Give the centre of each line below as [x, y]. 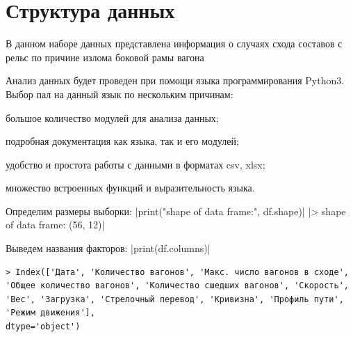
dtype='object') [43, 327]
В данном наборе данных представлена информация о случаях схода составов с [174, 44]
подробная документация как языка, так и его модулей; [122, 141]
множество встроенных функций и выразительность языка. [130, 188]
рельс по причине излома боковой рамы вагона [105, 57]
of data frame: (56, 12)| [55, 225]
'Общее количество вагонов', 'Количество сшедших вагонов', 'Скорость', [177, 286]
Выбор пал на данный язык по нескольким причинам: [120, 94]
